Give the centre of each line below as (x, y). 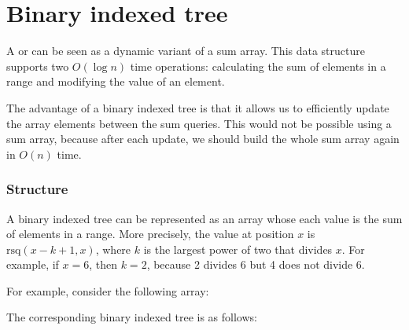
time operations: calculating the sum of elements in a (258, 66)
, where (113, 249)
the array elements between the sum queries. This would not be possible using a (199, 123)
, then (103, 264)
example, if (33, 264)
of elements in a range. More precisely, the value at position (150, 234)
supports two (38, 66)
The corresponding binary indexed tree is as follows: (132, 317)
